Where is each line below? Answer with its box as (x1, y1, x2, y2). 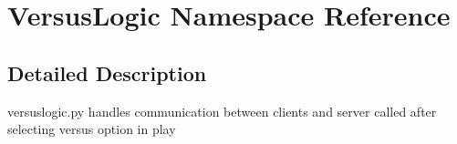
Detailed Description (7, 58, 207, 87)
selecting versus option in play (7, 119, 176, 139)
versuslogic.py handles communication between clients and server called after (7, 101, 437, 120)
